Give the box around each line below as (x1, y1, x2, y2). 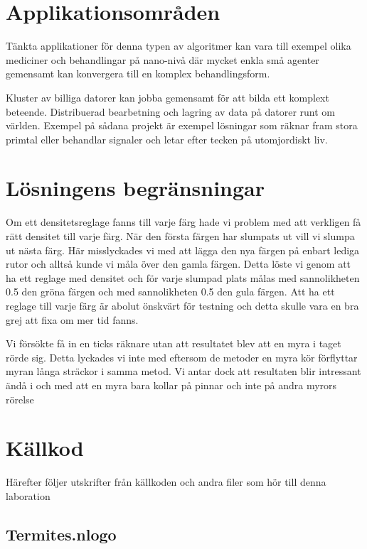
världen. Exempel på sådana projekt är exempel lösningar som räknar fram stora (6, 118, 358, 133)
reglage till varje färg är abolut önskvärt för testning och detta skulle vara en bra (6, 298, 359, 312)
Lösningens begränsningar (6, 173, 265, 202)
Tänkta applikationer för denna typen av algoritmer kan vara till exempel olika (6, 38, 351, 53)
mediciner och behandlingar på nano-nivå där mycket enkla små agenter (6, 52, 319, 67)
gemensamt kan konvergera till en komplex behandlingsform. (6, 66, 270, 81)
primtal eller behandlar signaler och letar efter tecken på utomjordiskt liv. (6, 131, 328, 146)
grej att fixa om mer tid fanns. (6, 312, 139, 327)
